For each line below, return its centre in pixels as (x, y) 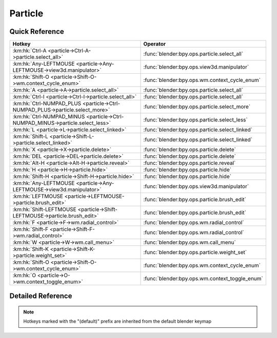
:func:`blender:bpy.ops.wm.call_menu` (190, 242)
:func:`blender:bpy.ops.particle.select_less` (196, 120)
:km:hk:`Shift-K (31, 249)
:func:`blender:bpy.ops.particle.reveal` (190, 163)
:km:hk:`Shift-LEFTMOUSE (44, 209)
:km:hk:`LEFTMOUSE (38, 196)
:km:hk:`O (24, 276)
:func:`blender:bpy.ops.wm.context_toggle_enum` (203, 279)
